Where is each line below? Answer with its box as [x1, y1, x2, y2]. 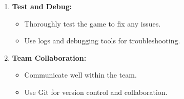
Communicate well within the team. [24, 69, 137, 80]
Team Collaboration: [12, 52, 87, 63]
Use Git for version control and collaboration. [24, 86, 168, 97]
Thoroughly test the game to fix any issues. [24, 18, 161, 29]
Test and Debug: [12, 1, 72, 11]
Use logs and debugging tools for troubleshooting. [24, 35, 180, 46]
